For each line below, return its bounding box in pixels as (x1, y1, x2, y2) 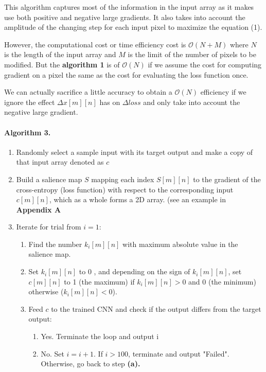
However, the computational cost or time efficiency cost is (4, 39, 186, 49)
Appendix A (16, 204, 61, 215)
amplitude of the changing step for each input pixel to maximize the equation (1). (4, 22, 262, 32)
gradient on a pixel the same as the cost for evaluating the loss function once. (4, 69, 249, 80)
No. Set (41, 348, 64, 359)
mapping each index (91, 173, 154, 184)
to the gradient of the (193, 173, 261, 184)
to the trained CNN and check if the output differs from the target (51, 303, 261, 314)
